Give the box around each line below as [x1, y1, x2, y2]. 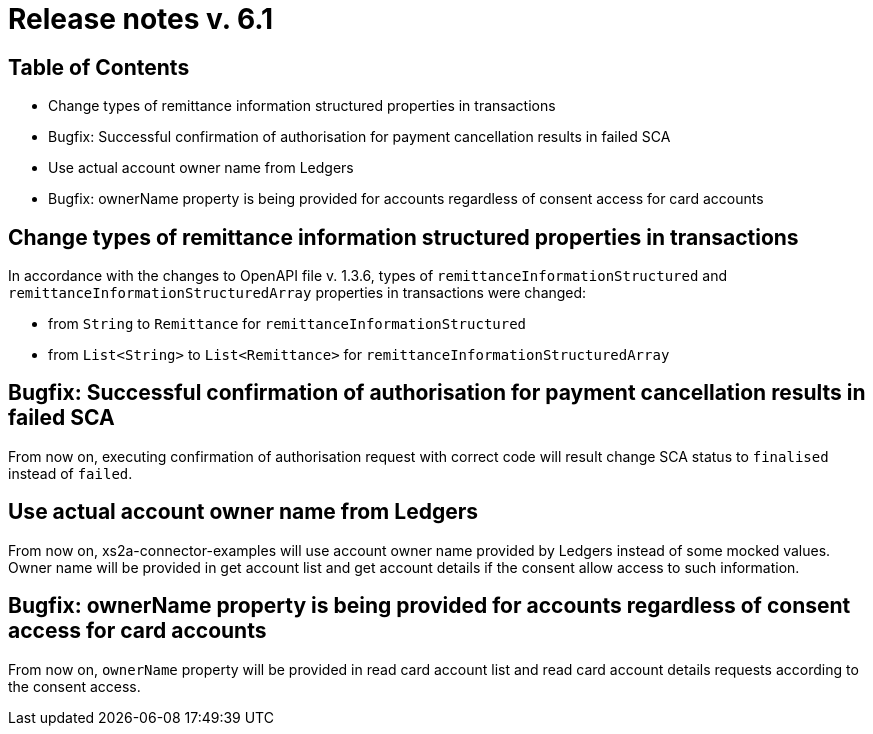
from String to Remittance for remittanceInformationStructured [48, 315, 527, 333]
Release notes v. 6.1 [8, 2, 274, 36]
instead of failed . [8, 464, 133, 482]
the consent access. [8, 677, 141, 695]
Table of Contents [8, 54, 190, 80]
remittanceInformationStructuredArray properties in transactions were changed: [8, 284, 587, 302]
